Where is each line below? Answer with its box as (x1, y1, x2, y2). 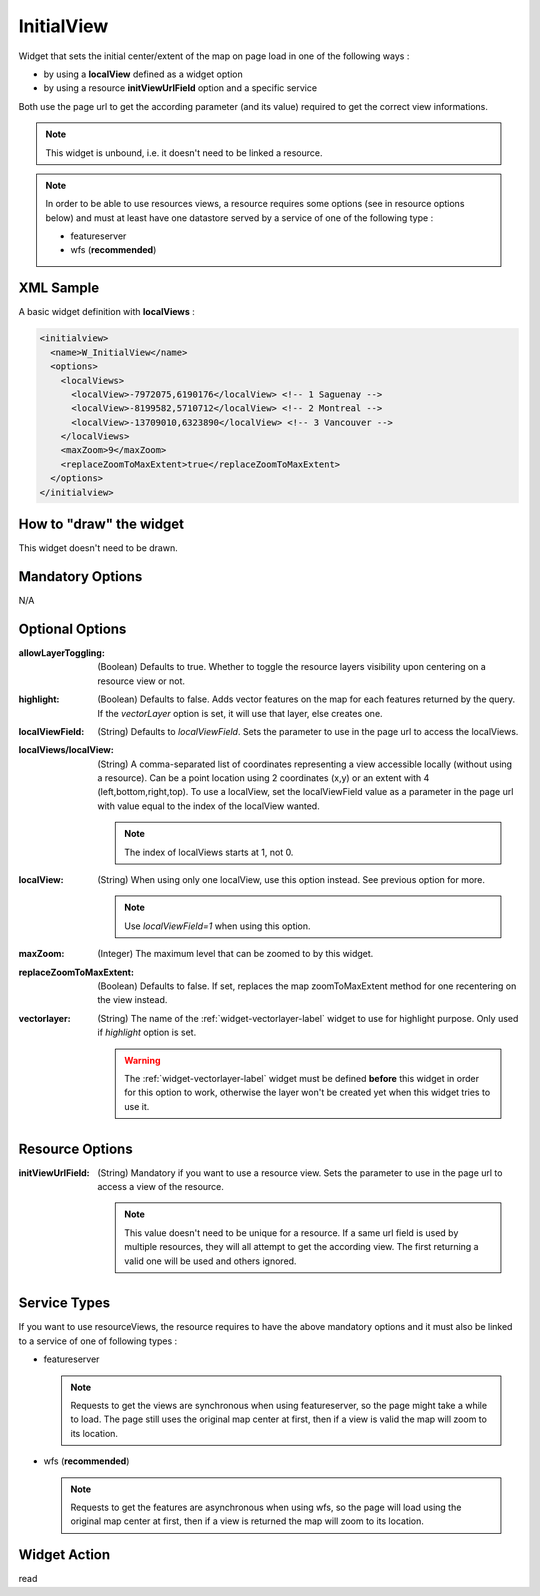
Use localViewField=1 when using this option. (124, 920, 311, 932)
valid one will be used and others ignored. (124, 1255, 297, 1267)
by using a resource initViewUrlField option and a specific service (43, 82, 318, 94)
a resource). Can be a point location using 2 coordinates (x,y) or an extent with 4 (97, 772, 430, 784)
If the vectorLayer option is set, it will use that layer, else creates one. (97, 707, 384, 719)
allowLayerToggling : (18, 646, 105, 659)
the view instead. (97, 994, 168, 1006)
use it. (124, 1100, 150, 1112)
